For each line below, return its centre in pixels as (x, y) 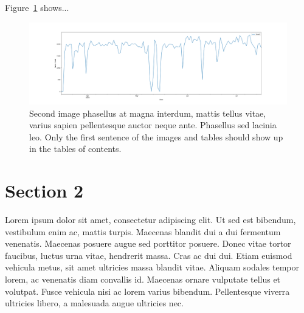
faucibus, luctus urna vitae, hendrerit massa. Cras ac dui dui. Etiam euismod (149, 255)
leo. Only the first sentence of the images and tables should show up (156, 136)
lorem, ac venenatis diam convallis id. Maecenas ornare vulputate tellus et (143, 279)
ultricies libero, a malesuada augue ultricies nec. (94, 303)
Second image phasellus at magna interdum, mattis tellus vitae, (148, 113)
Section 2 (44, 191)
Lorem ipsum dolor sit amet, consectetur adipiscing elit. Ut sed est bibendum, (150, 220)
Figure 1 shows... (37, 7)
